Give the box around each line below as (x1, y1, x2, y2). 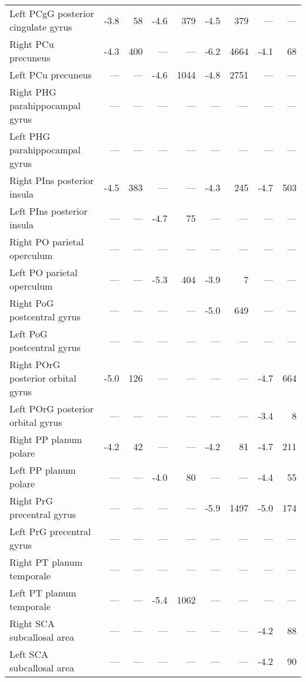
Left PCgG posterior (9, 6, 94, 20)
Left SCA (9, 647, 49, 661)
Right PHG (9, 85, 56, 99)
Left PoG (9, 327, 48, 340)
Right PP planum (9, 432, 82, 446)
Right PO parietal (9, 235, 84, 248)
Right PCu (9, 37, 54, 51)
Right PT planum (9, 555, 83, 569)
